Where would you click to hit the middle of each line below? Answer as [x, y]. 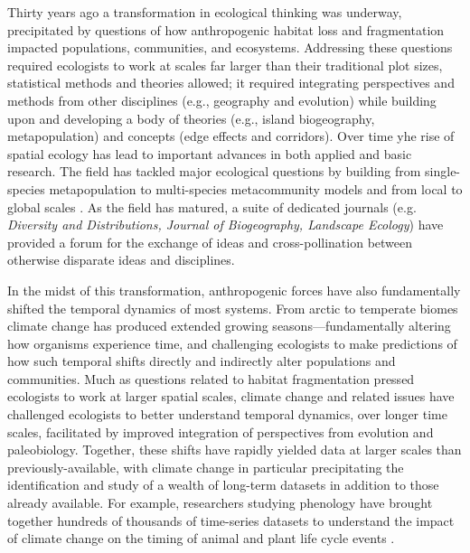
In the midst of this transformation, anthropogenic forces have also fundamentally [234, 290]
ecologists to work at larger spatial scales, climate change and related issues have [231, 396]
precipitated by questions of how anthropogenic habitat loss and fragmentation [226, 29]
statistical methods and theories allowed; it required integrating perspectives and [231, 83]
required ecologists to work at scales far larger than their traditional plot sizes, [225, 65]
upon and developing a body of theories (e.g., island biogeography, [191, 118]
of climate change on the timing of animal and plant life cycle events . [201, 538]
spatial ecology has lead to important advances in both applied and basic [210, 153]
